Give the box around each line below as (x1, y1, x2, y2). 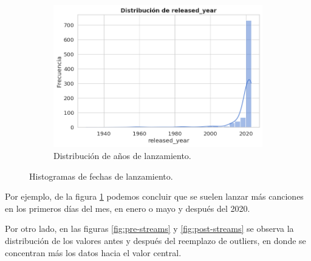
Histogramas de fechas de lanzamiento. (29, 169, 173, 182)
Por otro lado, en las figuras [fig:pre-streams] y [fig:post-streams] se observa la (5, 222, 294, 235)
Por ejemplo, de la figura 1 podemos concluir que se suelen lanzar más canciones (5, 190, 304, 203)
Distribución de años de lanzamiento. (53, 149, 191, 162)
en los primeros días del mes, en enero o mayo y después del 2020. (5, 202, 250, 214)
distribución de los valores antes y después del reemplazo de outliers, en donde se (5, 234, 306, 247)
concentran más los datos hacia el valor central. (5, 246, 182, 259)
